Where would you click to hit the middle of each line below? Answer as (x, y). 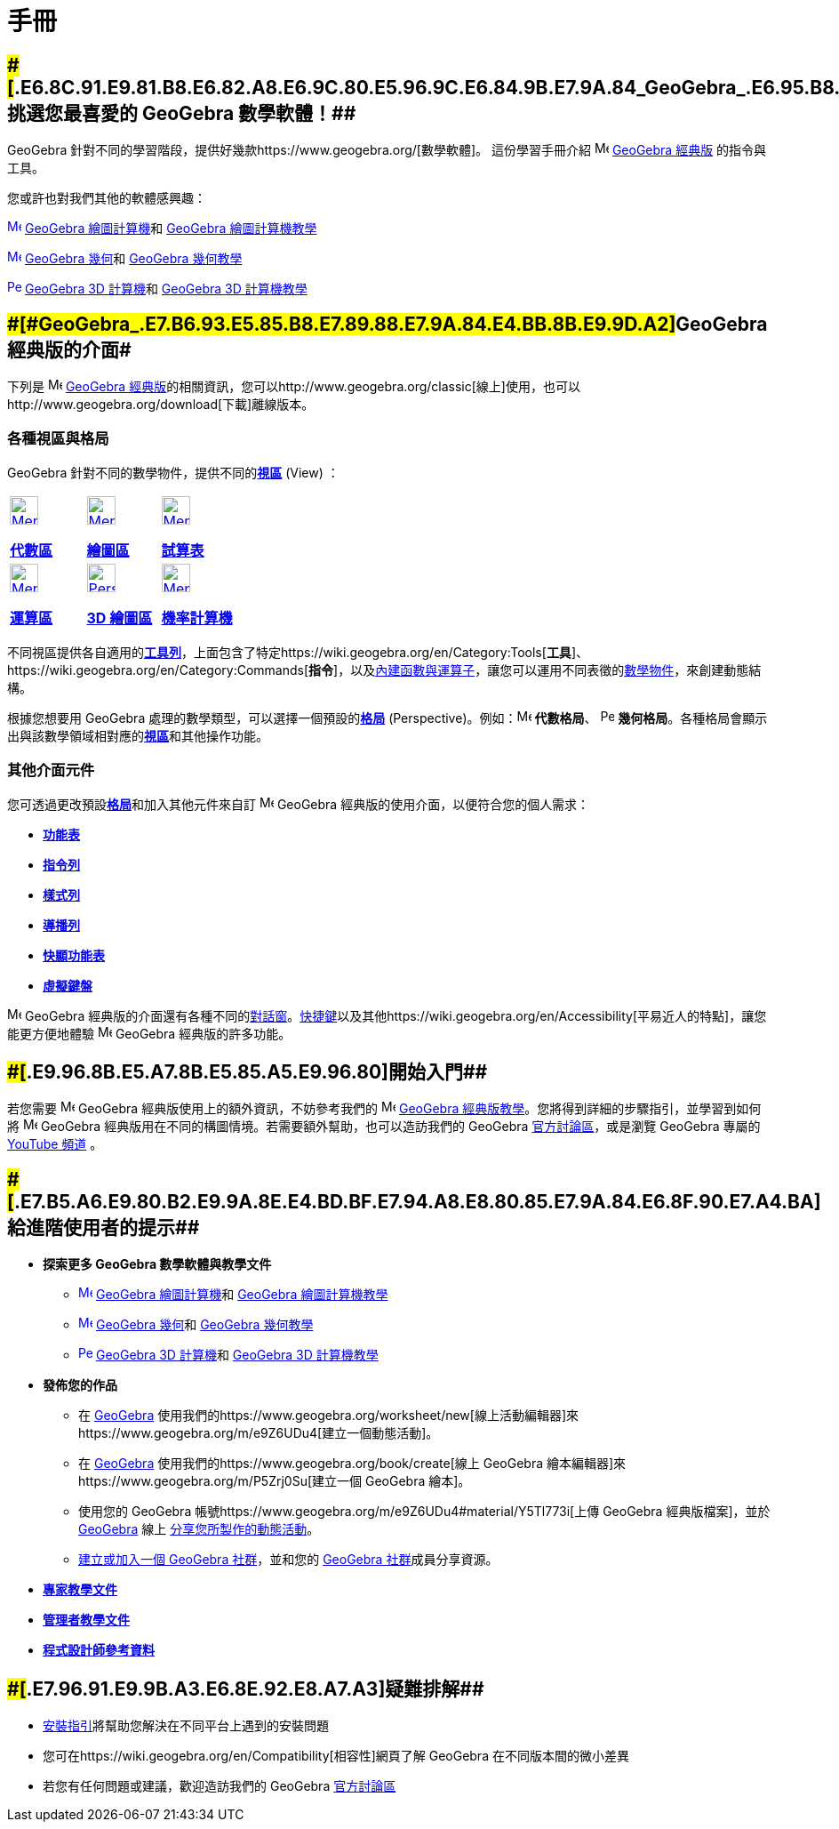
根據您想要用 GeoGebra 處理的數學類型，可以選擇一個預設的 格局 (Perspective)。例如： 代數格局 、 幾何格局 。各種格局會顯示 (388, 718)
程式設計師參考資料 (99, 1650)
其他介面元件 (51, 770)
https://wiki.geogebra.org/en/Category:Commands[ (158, 670)
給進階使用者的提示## (104, 1227)
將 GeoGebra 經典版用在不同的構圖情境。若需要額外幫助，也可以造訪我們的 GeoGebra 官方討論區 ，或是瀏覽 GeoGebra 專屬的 (384, 1127)
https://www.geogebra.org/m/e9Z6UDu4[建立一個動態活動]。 (259, 1433)
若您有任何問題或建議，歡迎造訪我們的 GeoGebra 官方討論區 (220, 1786)
